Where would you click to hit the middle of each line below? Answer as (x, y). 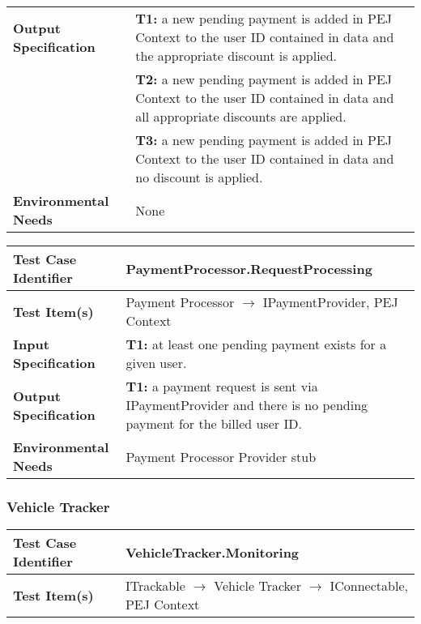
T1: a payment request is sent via (222, 386)
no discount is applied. (199, 177)
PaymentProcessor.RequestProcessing (249, 268)
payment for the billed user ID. (214, 423)
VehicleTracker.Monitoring (212, 552)
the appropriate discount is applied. (236, 56)
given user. (156, 363)
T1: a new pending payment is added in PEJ (264, 18)
